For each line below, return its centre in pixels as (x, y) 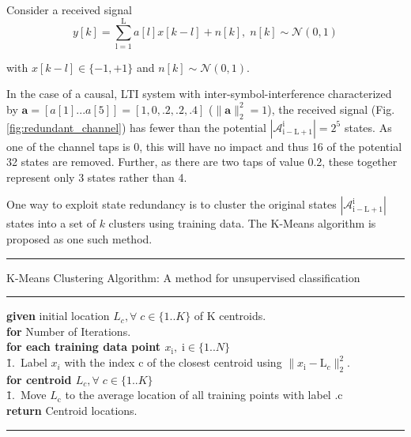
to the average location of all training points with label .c (204, 395)
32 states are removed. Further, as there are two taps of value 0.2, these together (202, 162)
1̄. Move (26, 395)
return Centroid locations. (72, 411)
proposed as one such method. (79, 239)
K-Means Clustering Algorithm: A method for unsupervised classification (183, 277)
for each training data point (84, 347)
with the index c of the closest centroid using (173, 362)
